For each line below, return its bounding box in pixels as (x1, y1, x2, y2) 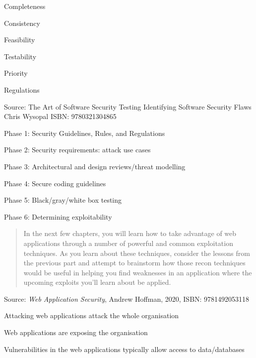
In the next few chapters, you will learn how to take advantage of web (23, 228, 237, 239)
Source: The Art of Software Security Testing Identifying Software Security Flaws (4, 101, 252, 112)
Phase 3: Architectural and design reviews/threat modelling (4, 161, 186, 171)
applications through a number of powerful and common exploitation (23, 238, 233, 248)
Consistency (4, 17, 40, 28)
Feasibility (4, 34, 35, 45)
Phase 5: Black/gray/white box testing (4, 195, 122, 205)
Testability (4, 51, 37, 61)
